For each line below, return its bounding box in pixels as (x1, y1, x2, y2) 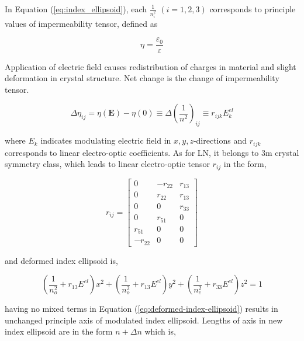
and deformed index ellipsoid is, (5, 254, 118, 266)
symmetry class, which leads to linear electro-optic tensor (5, 158, 210, 170)
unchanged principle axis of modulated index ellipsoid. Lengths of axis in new (5, 314, 283, 326)
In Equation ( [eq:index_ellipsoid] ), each (5, 3, 147, 15)
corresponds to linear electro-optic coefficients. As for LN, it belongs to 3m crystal (5, 146, 299, 158)
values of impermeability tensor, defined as (5, 17, 158, 29)
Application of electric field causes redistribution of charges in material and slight (5, 60, 296, 72)
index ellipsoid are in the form (5, 325, 113, 337)
